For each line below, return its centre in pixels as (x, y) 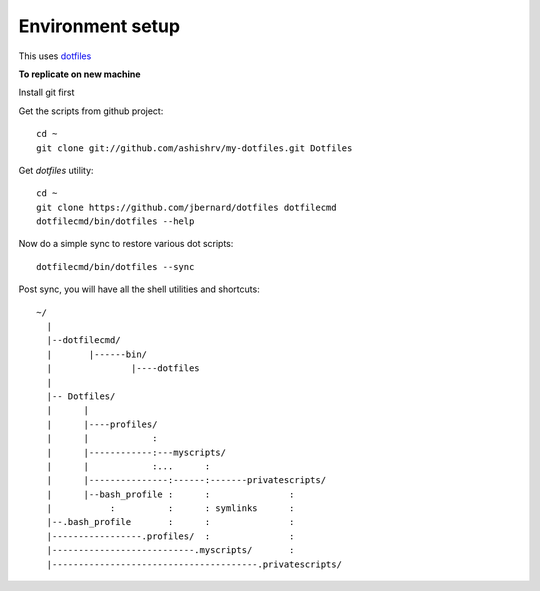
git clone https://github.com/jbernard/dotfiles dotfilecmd (186, 207)
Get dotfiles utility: (56, 170)
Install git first (46, 92)
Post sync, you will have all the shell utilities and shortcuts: (139, 289)
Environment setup (99, 26)
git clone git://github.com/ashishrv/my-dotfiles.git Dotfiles (194, 148)
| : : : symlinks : (170, 508)
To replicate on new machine (79, 74)
